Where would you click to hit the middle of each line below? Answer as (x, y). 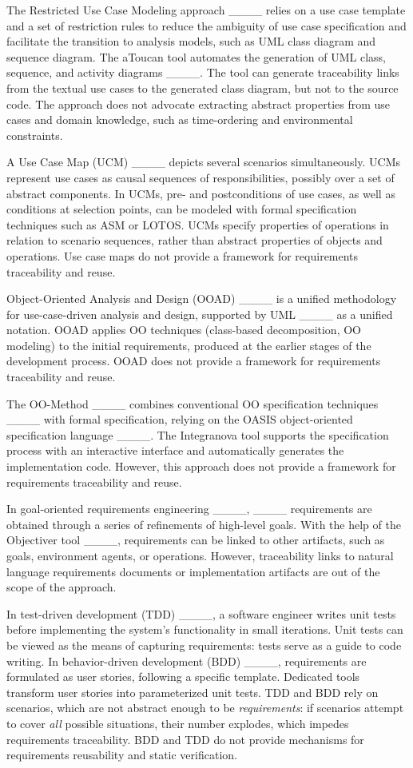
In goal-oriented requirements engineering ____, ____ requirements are (189, 509)
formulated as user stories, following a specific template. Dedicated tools (183, 676)
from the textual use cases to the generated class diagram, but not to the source (203, 88)
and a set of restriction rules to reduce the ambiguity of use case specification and (206, 25)
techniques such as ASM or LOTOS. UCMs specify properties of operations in (198, 224)
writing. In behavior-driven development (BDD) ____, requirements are (187, 661)
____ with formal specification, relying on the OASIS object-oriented (180, 419)
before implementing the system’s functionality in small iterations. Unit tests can (205, 629)
